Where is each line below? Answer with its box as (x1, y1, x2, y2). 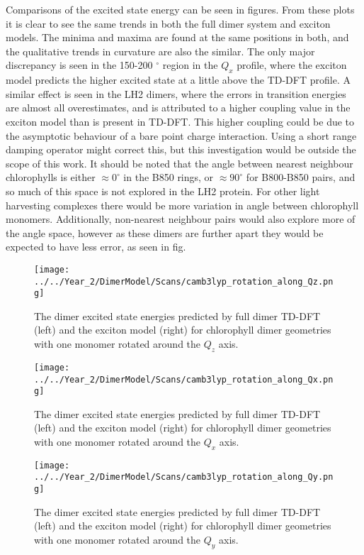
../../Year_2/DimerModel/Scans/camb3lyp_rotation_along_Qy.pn (34, 472, 334, 483)
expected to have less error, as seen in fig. (6, 239, 186, 254)
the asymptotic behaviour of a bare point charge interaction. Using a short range (6, 128, 357, 143)
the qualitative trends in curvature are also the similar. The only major (6, 43, 315, 58)
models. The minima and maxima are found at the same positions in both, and (6, 30, 349, 45)
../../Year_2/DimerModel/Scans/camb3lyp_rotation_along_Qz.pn (34, 276, 334, 287)
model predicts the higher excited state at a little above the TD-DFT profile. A (6, 72, 351, 87)
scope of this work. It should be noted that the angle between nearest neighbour (6, 155, 353, 170)
